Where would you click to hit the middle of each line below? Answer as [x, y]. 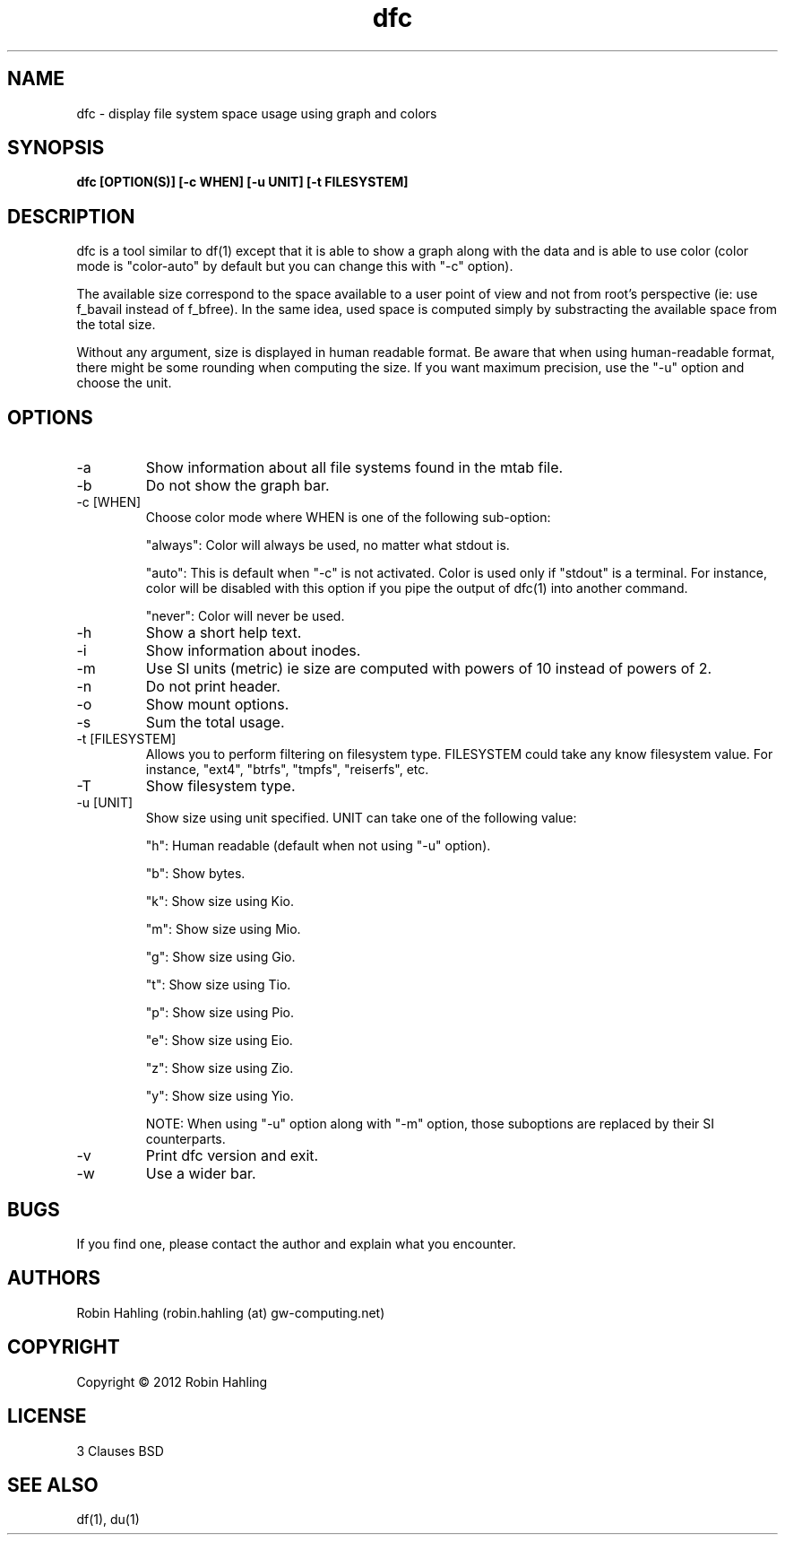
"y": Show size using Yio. [220, 1096]
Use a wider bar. [201, 1174]
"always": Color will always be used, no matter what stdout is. [328, 545]
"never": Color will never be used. [245, 616]
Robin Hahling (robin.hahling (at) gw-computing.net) [231, 1312]
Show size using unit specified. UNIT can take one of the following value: [361, 818]
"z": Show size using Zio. [220, 1068]
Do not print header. [213, 687]
